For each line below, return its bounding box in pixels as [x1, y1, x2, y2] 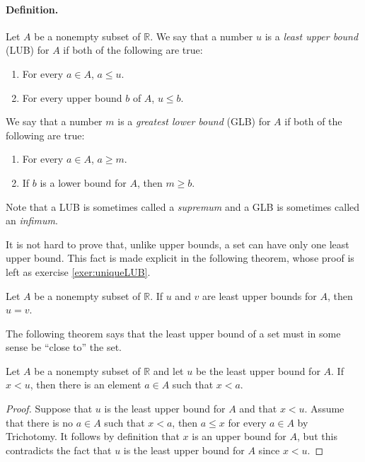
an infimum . [6, 213, 58, 228]
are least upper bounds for [202, 288, 317, 303]
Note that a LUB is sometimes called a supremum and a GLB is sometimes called [6, 199, 360, 214]
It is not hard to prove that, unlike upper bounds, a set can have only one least [6, 236, 349, 251]
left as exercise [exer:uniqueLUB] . [6, 264, 151, 279]
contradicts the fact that [6, 442, 112, 457]
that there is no [6, 415, 74, 429]
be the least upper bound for [195, 363, 320, 378]
